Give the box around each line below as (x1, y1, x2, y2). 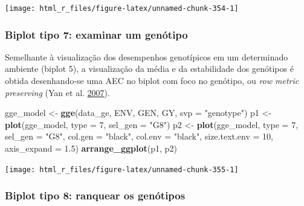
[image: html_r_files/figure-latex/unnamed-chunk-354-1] (5, 4, 239, 13)
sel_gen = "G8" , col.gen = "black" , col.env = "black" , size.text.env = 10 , (5, 130, 273, 143)
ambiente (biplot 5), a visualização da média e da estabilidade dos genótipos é (5, 62, 294, 75)
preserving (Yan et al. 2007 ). (5, 86, 110, 98)
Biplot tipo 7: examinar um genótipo (5, 27, 188, 42)
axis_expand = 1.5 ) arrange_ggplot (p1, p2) (5, 142, 177, 155)
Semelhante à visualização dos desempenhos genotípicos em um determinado (5, 50, 288, 63)
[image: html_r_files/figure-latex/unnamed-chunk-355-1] (5, 165, 239, 174)
